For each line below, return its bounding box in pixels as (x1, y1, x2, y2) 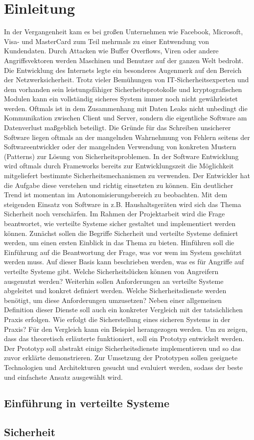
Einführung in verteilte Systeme (4, 395, 170, 411)
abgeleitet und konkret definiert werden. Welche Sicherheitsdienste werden (4, 285, 227, 296)
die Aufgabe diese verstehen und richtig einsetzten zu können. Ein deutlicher (4, 180, 233, 190)
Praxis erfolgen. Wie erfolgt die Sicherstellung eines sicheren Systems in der (4, 314, 231, 324)
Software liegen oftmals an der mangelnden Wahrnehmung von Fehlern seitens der (4, 132, 250, 142)
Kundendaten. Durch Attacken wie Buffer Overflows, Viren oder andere (4, 46, 219, 56)
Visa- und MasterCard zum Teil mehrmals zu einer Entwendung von (4, 36, 209, 46)
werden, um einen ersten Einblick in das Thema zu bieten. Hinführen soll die (4, 237, 234, 248)
